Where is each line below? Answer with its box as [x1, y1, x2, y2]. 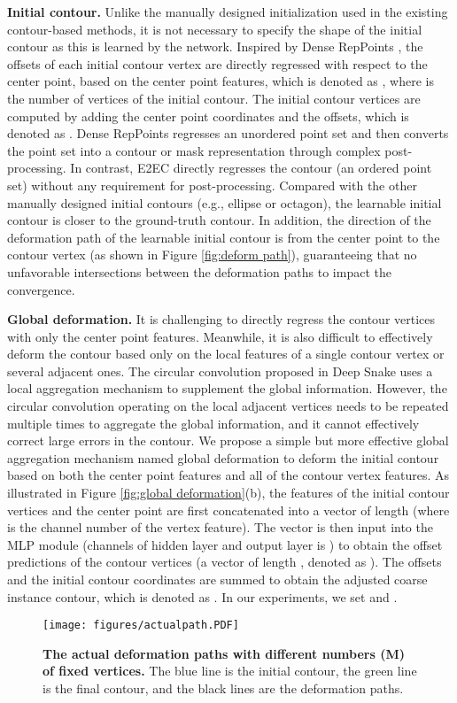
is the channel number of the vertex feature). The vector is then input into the [7, 518, 433, 537]
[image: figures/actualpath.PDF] [43, 619, 239, 632]
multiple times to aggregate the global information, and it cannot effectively [7, 413, 420, 432]
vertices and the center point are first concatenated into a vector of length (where [7, 500, 450, 519]
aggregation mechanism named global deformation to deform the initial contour [7, 448, 439, 467]
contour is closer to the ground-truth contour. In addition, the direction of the [7, 211, 431, 229]
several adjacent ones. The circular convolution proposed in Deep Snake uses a [7, 361, 433, 380]
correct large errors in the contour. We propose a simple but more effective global [7, 431, 449, 450]
